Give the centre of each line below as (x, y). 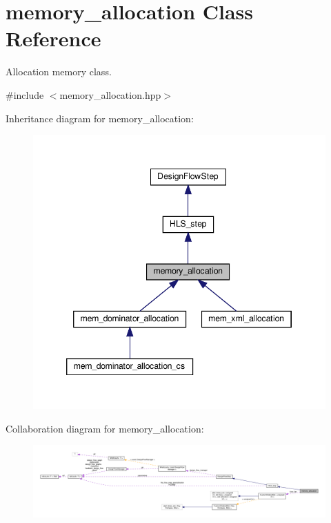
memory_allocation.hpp (110, 94)
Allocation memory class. (59, 72)
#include (25, 94)
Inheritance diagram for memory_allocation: (100, 118)
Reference (53, 38)
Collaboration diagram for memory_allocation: (105, 428)
